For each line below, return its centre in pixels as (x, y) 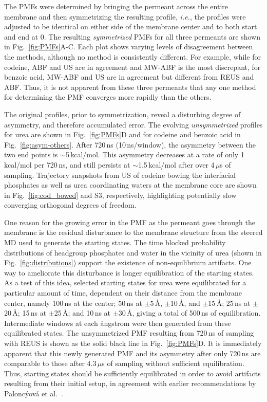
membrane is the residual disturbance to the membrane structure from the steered (133, 232)
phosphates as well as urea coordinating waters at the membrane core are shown (130, 185)
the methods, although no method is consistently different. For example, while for (132, 56)
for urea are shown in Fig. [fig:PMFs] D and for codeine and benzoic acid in (122, 134)
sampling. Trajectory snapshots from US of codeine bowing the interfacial (120, 175)
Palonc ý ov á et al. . (34, 393)
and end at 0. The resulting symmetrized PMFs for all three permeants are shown (132, 36)
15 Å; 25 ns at (229, 303)
